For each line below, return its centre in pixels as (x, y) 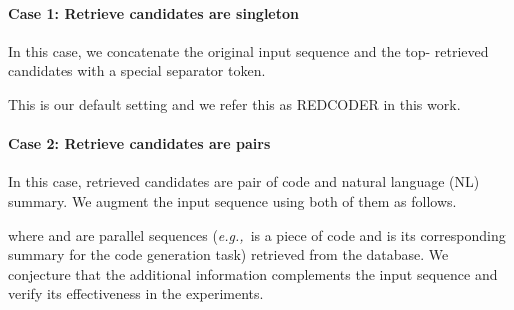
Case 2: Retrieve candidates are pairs (139, 143)
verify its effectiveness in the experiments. (136, 293)
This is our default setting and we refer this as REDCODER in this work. (234, 103)
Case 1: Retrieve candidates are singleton (154, 12)
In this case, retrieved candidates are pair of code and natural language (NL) (244, 181)
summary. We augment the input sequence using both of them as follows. (232, 200)
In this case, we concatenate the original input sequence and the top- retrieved (248, 50)
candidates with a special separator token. (137, 70)
